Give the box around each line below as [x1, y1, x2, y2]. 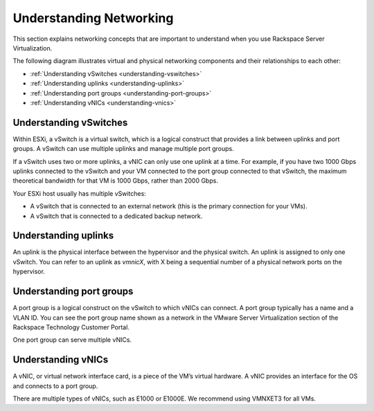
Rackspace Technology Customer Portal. [12, 322, 130, 331]
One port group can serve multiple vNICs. [12, 336, 132, 344]
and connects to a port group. [12, 381, 98, 390]
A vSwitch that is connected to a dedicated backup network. [30, 212, 203, 220]
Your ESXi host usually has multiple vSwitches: [12, 189, 147, 197]
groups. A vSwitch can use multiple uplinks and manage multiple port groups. [12, 145, 235, 153]
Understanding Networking [12, 10, 174, 26]
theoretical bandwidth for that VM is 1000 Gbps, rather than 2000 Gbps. [12, 176, 218, 185]
